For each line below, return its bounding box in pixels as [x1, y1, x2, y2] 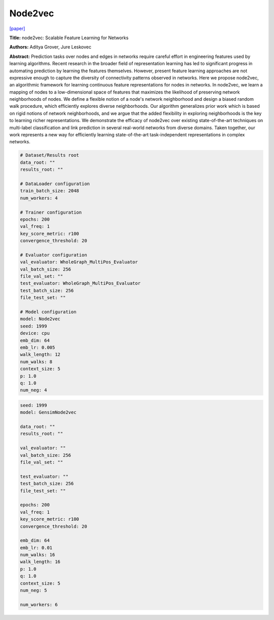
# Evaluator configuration [20, 252, 87, 258]
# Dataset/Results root [20, 153, 80, 158]
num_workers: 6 [20, 602, 58, 607]
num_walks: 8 [20, 359, 53, 365]
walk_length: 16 [20, 559, 61, 565]
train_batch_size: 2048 [20, 188, 80, 194]
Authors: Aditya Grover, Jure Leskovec [9, 44, 91, 50]
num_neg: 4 [20, 387, 47, 393]
